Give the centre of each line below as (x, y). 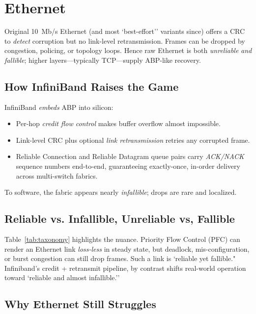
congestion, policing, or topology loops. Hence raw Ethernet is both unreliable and (128, 50)
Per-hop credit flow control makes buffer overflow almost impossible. (118, 123)
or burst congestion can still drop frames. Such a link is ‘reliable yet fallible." (120, 258)
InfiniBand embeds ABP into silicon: (59, 107)
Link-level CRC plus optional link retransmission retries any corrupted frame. (133, 140)
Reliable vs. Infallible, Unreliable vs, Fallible (120, 219)
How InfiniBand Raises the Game (92, 86)
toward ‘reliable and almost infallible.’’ (62, 277)
